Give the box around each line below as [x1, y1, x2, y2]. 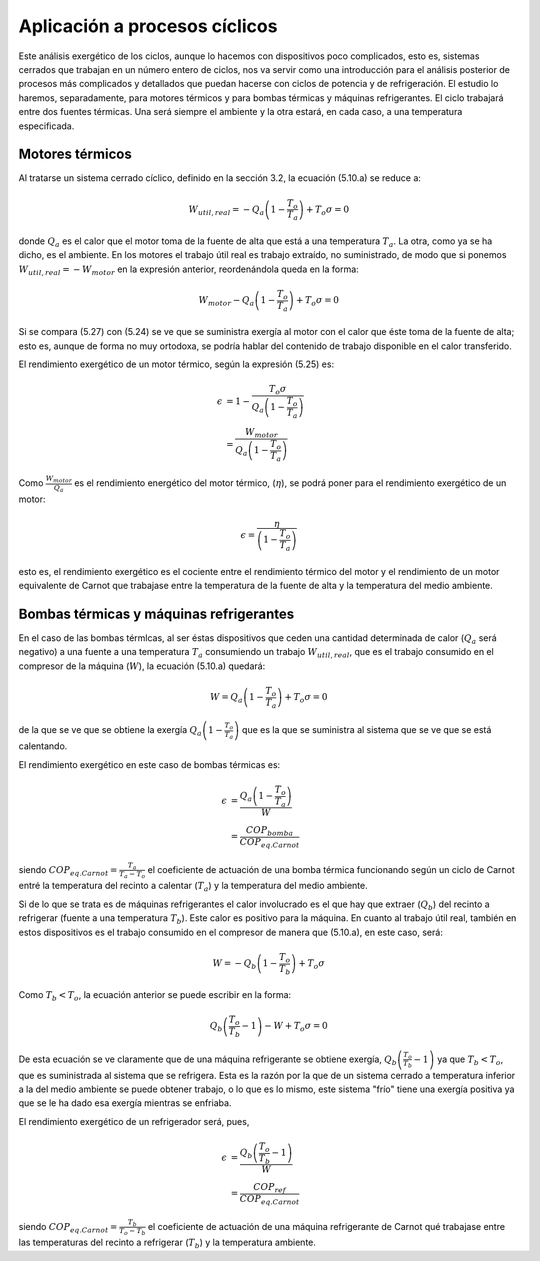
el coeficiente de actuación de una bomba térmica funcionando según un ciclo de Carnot [147, 863, 515, 875]
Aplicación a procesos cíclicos [18, 15, 278, 37]
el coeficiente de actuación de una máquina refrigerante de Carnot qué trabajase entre [147, 1220, 505, 1232]
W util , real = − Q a [188, 203, 265, 217]
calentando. [18, 740, 68, 752]
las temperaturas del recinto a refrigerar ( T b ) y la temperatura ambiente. [18, 1236, 317, 1251]
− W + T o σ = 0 [264, 1020, 329, 1034]
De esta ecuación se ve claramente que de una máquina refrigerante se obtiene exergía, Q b [18, 1053, 397, 1067]
